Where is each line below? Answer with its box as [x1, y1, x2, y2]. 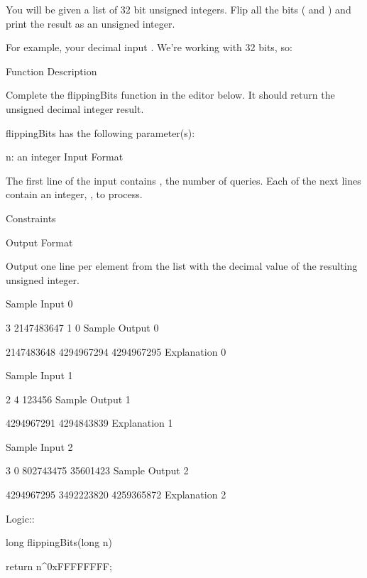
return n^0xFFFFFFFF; [6, 558, 112, 573]
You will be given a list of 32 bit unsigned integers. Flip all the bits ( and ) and [6, 2, 351, 16]
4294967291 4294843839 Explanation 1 [6, 415, 173, 430]
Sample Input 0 [6, 296, 73, 311]
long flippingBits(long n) [6, 535, 113, 550]
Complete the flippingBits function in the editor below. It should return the [6, 87, 335, 102]
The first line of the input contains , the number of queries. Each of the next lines [6, 173, 361, 187]
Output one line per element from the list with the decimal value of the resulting [6, 258, 358, 273]
